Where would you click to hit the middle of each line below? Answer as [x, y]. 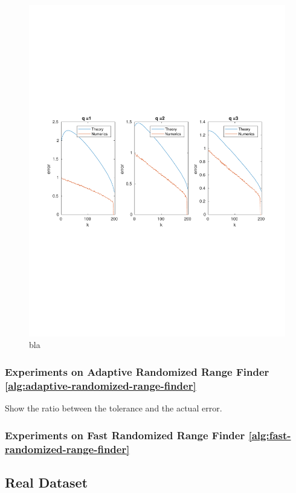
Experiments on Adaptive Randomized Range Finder [137, 372]
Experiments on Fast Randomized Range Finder [125, 435]
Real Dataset [47, 482]
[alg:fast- [270, 435]
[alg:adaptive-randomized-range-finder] [101, 385]
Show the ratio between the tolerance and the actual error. [114, 408]
